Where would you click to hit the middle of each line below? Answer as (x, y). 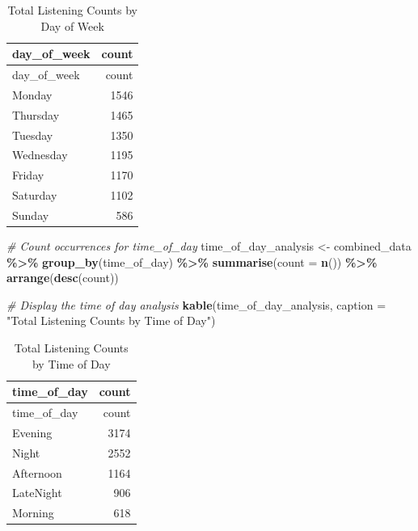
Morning (33, 513)
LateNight (37, 493)
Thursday (36, 114)
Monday (32, 94)
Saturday (35, 195)
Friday (28, 175)
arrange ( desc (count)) (63, 278)
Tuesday (33, 135)
